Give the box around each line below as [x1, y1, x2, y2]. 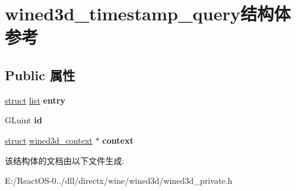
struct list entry [5, 93, 66, 106]
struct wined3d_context [5, 134, 93, 146]
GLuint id [5, 114, 42, 126]
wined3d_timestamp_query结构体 [5, 1, 291, 26]
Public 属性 [5, 65, 75, 84]
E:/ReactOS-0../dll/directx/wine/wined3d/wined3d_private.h [5, 174, 233, 187]
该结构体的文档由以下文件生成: [5, 154, 124, 166]
